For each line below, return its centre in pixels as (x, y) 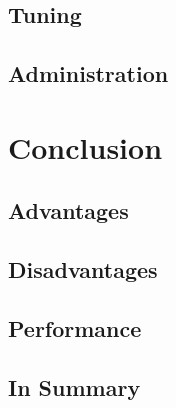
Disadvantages (83, 269)
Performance (75, 327)
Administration (88, 73)
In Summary (74, 386)
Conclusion (85, 146)
